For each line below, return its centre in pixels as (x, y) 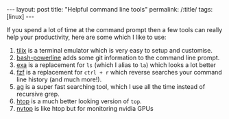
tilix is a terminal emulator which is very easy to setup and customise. (114, 50)
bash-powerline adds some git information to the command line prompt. (118, 57)
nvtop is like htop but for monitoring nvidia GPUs (85, 108)
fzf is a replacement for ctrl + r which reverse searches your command (119, 72)
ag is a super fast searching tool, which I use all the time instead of (111, 87)
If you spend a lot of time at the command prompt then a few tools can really (114, 30)
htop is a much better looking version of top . (79, 101)
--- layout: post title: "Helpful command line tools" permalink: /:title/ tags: (110, 9)
